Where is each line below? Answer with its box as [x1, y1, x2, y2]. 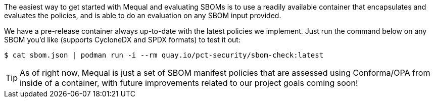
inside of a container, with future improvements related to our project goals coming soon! [20, 78, 358, 88]
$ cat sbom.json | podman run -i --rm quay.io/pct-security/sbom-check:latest [4, 51, 324, 59]
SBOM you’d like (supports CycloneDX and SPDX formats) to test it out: [4, 35, 240, 44]
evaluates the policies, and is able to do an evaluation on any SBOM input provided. [4, 11, 281, 20]
